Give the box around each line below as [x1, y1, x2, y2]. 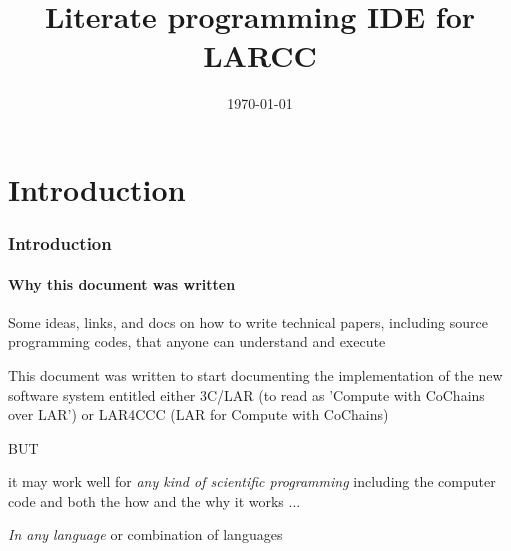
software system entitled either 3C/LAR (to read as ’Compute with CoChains [8, 384, 485, 405]
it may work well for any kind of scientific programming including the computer [8, 471, 496, 492]
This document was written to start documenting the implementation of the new [8, 364, 503, 385]
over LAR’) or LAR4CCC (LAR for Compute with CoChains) [8, 404, 389, 425]
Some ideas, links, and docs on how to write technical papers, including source [8, 311, 489, 332]
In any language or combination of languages [8, 524, 283, 545]
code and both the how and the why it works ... [8, 490, 301, 511]
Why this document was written [8, 273, 236, 294]
